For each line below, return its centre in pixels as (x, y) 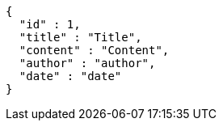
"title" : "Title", (80, 37)
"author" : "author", (87, 63)
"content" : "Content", (94, 50)
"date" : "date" (70, 76)
